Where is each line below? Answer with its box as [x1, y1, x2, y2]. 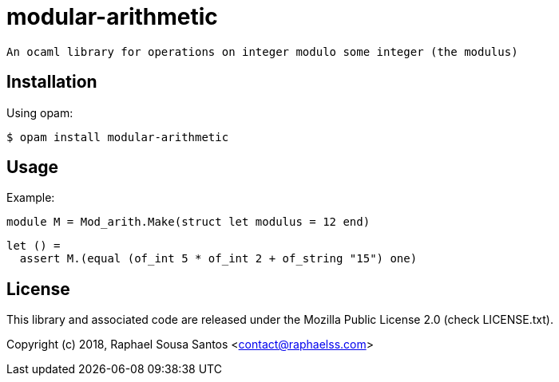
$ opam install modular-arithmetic [6, 130, 229, 144]
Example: [6, 191, 55, 205]
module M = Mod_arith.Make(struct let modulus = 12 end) [6, 215, 371, 229]
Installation [6, 72, 97, 93]
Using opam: [6, 105, 73, 120]
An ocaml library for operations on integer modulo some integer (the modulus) [6, 45, 518, 58]
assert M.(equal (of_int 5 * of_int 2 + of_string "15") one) [19, 252, 418, 266]
